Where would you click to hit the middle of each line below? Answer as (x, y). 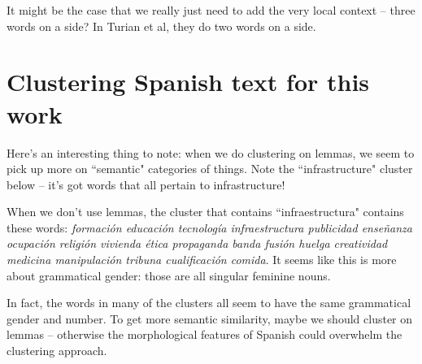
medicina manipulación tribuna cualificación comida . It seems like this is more (202, 260)
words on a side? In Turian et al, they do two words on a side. (161, 26)
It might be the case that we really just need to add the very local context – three (211, 10)
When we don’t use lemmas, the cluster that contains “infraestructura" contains (205, 212)
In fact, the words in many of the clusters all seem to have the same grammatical (209, 303)
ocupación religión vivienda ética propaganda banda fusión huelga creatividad (197, 243)
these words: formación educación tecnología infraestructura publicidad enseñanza (209, 227)
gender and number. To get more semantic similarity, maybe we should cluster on (210, 318)
